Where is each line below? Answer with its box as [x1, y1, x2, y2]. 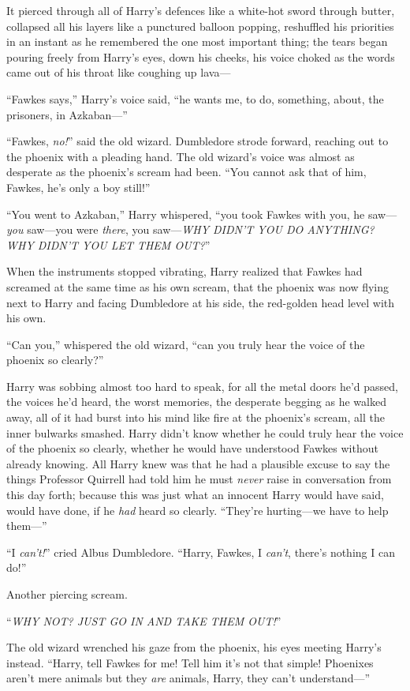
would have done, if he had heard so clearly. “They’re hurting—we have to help [6, 501, 389, 518]
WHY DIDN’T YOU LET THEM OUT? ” [6, 236, 211, 253]
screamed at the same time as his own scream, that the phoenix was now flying [6, 278, 389, 295]
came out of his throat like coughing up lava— [6, 64, 231, 81]
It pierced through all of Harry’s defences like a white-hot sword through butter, [6, 2, 395, 18]
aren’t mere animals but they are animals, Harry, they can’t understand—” [6, 670, 371, 686]
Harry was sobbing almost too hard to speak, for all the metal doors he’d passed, [6, 377, 398, 394]
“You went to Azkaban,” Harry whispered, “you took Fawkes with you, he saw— [6, 205, 397, 222]
